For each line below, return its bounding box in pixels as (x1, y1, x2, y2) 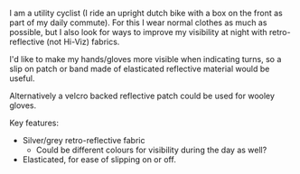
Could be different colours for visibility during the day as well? (35, 144, 267, 155)
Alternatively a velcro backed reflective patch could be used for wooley (9, 90, 276, 101)
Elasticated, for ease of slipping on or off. (22, 154, 176, 165)
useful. (9, 73, 35, 84)
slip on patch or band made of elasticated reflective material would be (9, 63, 270, 74)
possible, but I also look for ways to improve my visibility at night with (9, 27, 268, 37)
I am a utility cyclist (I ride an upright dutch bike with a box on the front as (9, 8, 283, 18)
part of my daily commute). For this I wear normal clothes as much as (9, 17, 267, 28)
